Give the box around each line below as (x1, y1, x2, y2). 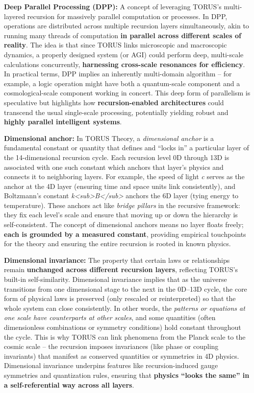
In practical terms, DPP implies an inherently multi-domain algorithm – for (4, 69, 232, 79)
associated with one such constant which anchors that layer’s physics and (4, 162, 224, 172)
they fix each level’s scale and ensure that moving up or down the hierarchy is (4, 209, 238, 220)
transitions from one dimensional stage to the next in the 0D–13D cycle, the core (4, 283, 247, 294)
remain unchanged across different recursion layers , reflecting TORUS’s (4, 264, 238, 275)
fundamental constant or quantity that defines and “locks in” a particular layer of (4, 142, 249, 153)
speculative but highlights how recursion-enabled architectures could (4, 97, 224, 107)
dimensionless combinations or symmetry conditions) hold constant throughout (4, 322, 241, 332)
